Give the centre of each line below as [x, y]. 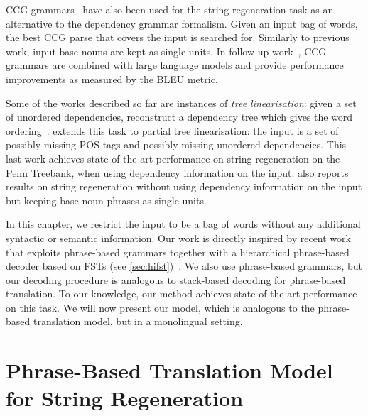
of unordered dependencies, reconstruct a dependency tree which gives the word [179, 117]
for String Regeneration [125, 398]
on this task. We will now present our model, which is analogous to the [160, 307]
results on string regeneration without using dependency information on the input [184, 186]
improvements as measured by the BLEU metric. [112, 78]
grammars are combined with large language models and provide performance [175, 65]
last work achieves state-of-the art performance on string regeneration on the [173, 158]
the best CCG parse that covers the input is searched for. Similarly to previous [178, 37]
